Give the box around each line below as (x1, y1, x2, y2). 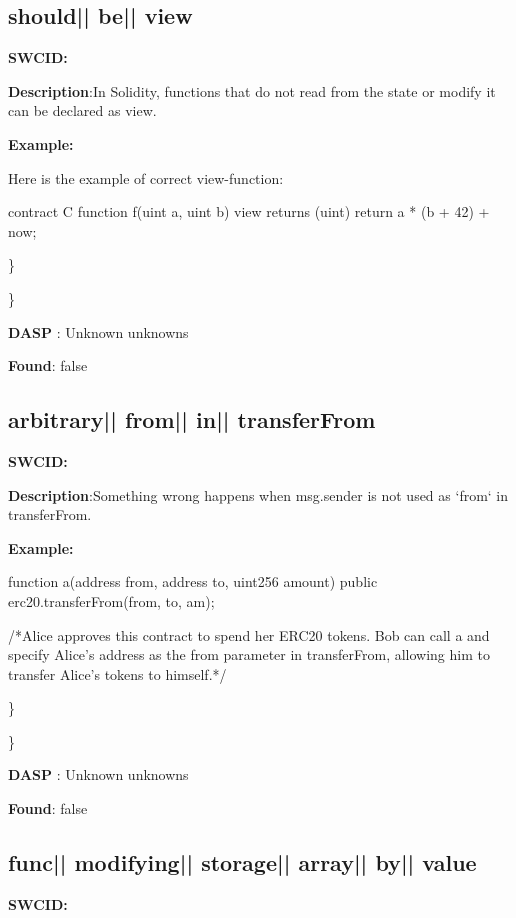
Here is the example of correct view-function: (8, 167, 284, 188)
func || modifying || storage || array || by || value (8, 847, 477, 878)
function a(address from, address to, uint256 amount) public (8, 571, 378, 592)
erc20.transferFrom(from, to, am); (8, 590, 215, 611)
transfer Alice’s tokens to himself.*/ (8, 663, 227, 684)
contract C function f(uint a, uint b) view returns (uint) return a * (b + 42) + (8, 201, 490, 222)
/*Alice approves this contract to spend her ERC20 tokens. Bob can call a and (8, 624, 490, 645)
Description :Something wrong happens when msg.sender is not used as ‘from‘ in (8, 484, 509, 505)
